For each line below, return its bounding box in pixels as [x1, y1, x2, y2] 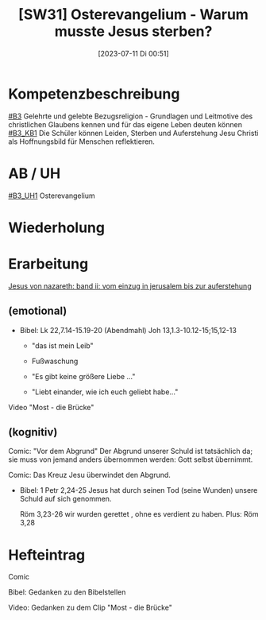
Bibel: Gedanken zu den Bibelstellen [8, 587, 126, 597]
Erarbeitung [8, 255, 89, 273]
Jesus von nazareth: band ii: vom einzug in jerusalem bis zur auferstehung [8, 281, 252, 291]
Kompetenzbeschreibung [8, 85, 180, 103]
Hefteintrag [8, 546, 86, 564]
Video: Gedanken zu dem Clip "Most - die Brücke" [8, 603, 173, 613]
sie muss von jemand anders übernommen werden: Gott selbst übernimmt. [8, 455, 253, 464]
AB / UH [8, 165, 61, 182]
